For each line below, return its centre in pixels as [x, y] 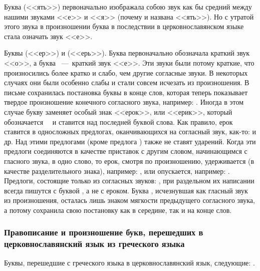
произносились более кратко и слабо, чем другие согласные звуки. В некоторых [126, 72]
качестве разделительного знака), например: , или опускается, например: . [117, 171]
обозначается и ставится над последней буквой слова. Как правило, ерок [118, 121]
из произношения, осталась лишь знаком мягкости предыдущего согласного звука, [129, 200]
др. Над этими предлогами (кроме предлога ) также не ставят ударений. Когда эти [130, 141]
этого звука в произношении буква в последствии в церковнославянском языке [124, 26]
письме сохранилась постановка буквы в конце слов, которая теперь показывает [126, 92]
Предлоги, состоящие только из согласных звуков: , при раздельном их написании [129, 181]
